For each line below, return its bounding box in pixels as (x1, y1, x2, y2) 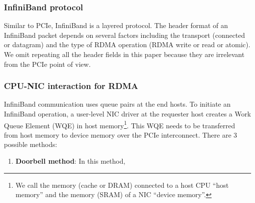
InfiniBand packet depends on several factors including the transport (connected (4, 29, 245, 40)
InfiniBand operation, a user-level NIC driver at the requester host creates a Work (4, 109, 251, 118)
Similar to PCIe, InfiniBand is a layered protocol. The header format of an (4, 20, 228, 30)
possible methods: (4, 139, 57, 149)
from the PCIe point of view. (4, 58, 91, 69)
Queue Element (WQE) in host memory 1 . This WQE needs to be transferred (4, 118, 235, 130)
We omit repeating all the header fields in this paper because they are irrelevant (4, 49, 245, 59)
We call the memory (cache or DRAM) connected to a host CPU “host (15, 179, 229, 190)
